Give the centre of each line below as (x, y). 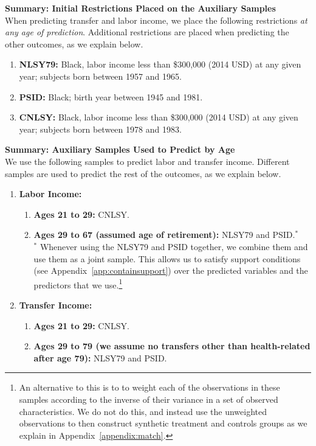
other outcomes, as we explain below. (74, 44)
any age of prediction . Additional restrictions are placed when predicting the (147, 32)
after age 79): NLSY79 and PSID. (100, 357)
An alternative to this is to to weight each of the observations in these (149, 387)
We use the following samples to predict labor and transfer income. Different (147, 161)
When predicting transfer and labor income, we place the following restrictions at (156, 20)
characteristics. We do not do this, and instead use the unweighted (143, 411)
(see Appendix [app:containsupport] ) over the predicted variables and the (171, 270)
